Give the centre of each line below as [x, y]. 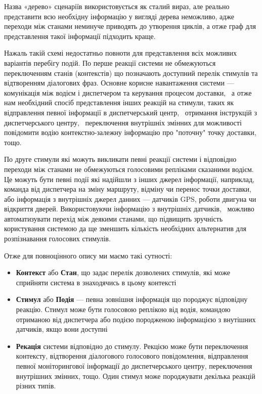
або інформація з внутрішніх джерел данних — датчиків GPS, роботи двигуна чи [130, 199]
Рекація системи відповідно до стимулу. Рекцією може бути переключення [132, 346]
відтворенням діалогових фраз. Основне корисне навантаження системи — [119, 83]
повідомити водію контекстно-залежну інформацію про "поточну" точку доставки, [130, 132]
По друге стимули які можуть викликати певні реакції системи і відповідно [120, 159]
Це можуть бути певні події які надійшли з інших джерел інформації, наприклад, [129, 179]
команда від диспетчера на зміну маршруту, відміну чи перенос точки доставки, [128, 189]
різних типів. [36, 386]
